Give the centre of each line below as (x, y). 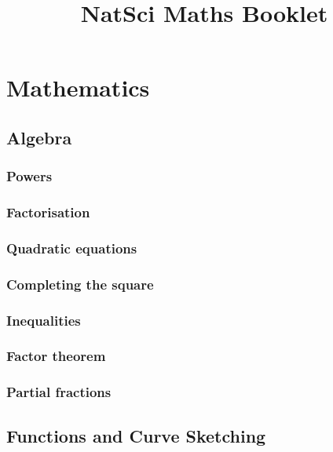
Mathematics (78, 87)
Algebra (39, 137)
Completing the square (80, 284)
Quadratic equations (72, 248)
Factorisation (48, 212)
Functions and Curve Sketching (136, 435)
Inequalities (44, 320)
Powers (29, 176)
